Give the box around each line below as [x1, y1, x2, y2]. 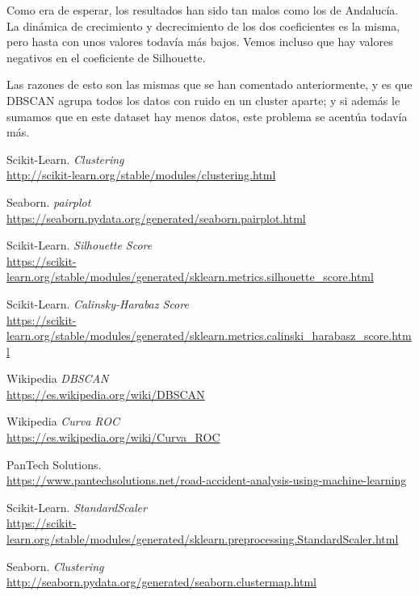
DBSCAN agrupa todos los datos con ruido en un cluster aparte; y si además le [6, 91, 400, 108]
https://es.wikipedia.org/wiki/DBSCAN [6, 385, 205, 402]
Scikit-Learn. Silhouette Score [6, 237, 153, 254]
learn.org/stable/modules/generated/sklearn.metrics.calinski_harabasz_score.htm [6, 327, 412, 344]
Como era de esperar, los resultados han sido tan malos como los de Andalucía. [6, 2, 399, 18]
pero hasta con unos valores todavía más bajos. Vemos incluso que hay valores [6, 33, 393, 50]
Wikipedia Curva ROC [6, 413, 119, 430]
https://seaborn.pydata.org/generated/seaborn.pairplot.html [6, 209, 306, 226]
